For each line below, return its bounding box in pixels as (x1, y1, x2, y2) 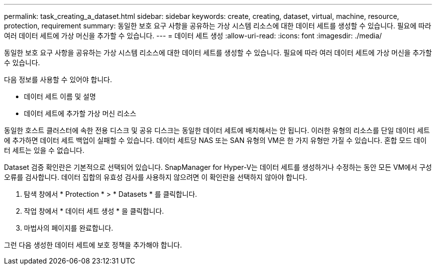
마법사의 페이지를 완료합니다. (24, 224, 113, 232)
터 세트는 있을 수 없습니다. (4, 146, 85, 154)
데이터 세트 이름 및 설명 (24, 92, 96, 101)
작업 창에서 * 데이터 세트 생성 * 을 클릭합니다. (24, 207, 164, 215)
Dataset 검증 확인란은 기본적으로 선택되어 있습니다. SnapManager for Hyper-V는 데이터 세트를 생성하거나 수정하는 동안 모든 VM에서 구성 (4, 163, 432, 171)
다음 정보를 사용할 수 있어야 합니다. (4, 75, 112, 84)
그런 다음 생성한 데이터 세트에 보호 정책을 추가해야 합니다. (4, 241, 182, 249)
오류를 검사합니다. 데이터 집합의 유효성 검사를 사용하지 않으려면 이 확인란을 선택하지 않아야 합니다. (4, 173, 308, 181)
